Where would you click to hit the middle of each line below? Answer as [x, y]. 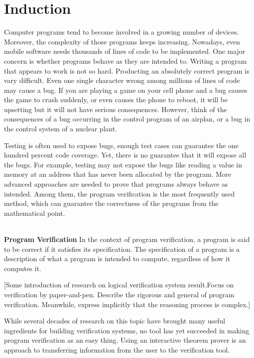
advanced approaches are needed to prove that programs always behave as [116, 184]
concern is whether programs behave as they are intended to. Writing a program [126, 60]
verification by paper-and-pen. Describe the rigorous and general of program [119, 294]
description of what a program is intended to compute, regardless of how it [117, 259]
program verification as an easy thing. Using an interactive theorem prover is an [125, 340]
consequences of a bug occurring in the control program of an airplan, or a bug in [127, 119]
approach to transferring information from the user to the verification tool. [117, 349]
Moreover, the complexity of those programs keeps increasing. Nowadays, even [122, 41]
